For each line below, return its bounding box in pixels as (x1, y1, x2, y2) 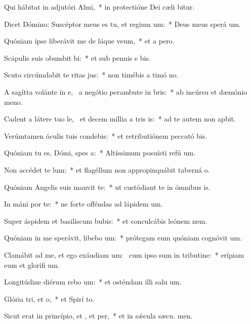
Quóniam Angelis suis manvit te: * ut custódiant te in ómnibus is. (4, 181, 211, 192)
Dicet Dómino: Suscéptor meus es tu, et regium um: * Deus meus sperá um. (4, 18, 241, 29)
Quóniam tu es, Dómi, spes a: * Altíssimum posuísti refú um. (4, 147, 195, 158)
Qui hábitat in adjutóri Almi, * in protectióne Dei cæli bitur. (4, 2, 195, 12)
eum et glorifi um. (4, 259, 60, 270)
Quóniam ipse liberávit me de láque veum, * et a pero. (4, 35, 175, 46)
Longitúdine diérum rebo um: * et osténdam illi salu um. (4, 276, 182, 287)
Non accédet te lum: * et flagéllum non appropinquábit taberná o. (4, 164, 210, 175)
